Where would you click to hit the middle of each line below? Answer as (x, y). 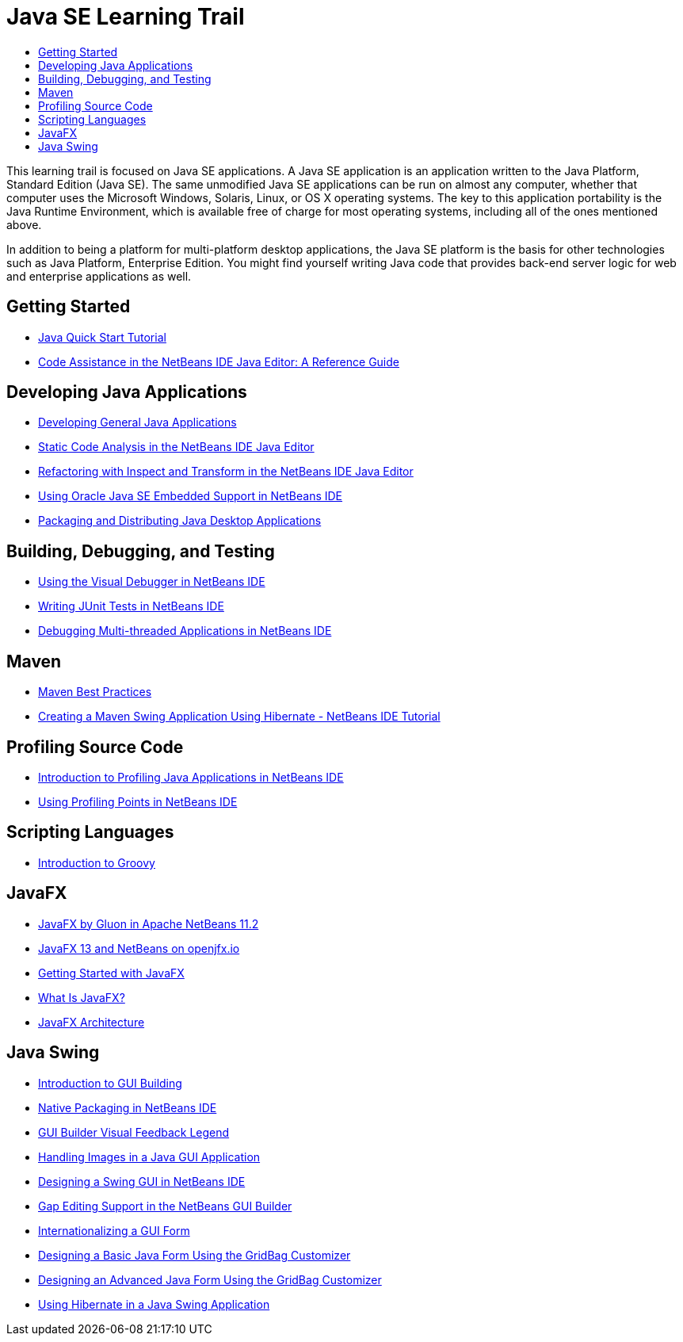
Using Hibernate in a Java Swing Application (154, 1304)
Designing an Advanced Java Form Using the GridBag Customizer (210, 1279)
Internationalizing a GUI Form (114, 1230)
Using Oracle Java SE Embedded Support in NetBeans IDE (191, 496)
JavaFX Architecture (92, 1022)
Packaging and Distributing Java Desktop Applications (180, 521)
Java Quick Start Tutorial (102, 337)
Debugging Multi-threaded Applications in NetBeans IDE (185, 631)
